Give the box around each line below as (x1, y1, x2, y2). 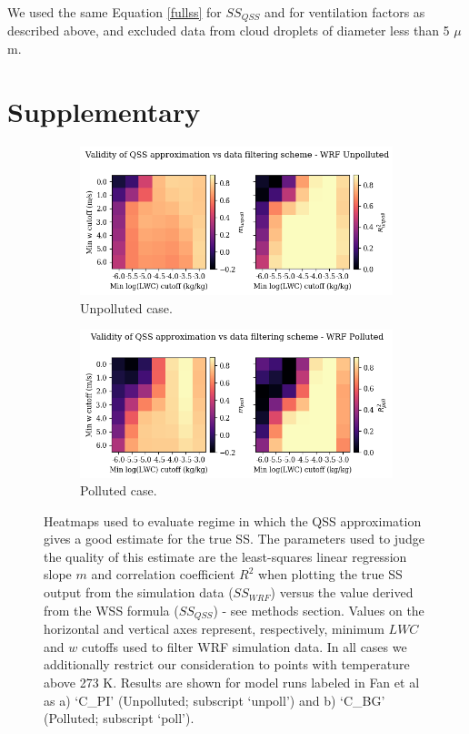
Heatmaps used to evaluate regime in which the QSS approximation (44, 511, 422, 530)
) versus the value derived (270, 583, 414, 602)
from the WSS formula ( (44, 600, 179, 619)
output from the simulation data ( (44, 583, 234, 602)
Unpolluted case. (80, 298, 173, 317)
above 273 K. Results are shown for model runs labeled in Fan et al (44, 672, 420, 691)
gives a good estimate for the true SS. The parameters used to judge (44, 529, 424, 548)
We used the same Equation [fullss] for (7, 3, 222, 21)
